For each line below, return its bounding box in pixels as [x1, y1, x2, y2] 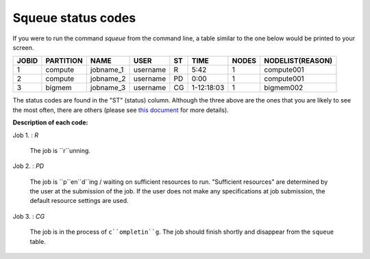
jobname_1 [90, 65, 124, 74]
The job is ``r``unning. [29, 146, 90, 154]
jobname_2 [90, 74, 126, 83]
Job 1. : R [12, 131, 39, 139]
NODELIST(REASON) [264, 56, 333, 66]
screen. [12, 43, 34, 51]
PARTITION [45, 56, 83, 66]
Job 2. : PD [12, 162, 45, 170]
